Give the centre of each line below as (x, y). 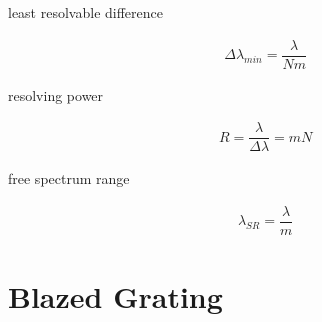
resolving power (56, 94)
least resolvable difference (85, 12)
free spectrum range (69, 178)
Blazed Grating (115, 296)
